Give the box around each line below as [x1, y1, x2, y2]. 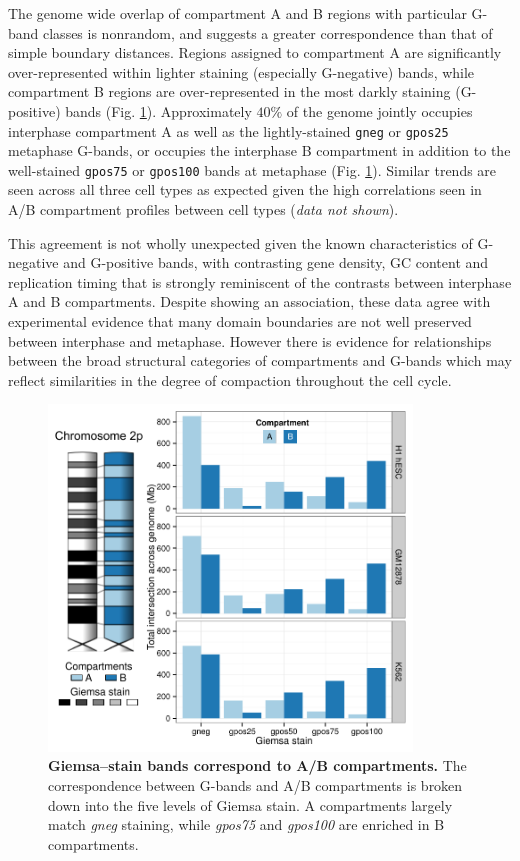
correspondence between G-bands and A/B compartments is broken [48, 774, 463, 795]
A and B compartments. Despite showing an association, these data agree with [8, 291, 491, 312]
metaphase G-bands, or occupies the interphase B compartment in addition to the [8, 140, 511, 161]
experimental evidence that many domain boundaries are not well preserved [8, 311, 472, 332]
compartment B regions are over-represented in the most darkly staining [8, 81, 451, 102]
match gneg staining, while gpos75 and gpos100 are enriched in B [48, 814, 445, 835]
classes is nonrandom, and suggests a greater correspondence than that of [43, 22, 493, 43]
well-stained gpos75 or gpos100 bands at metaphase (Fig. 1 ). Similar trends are [8, 159, 497, 180]
